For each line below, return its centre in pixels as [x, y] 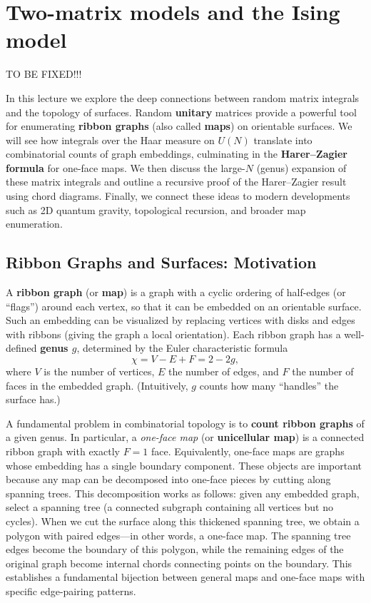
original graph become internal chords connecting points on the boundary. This [179, 563]
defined [21, 348]
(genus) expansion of [301, 167]
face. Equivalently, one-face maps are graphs [248, 451]
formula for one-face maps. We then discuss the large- [126, 167]
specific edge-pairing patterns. [71, 591]
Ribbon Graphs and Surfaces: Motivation [161, 262]
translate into [283, 140]
